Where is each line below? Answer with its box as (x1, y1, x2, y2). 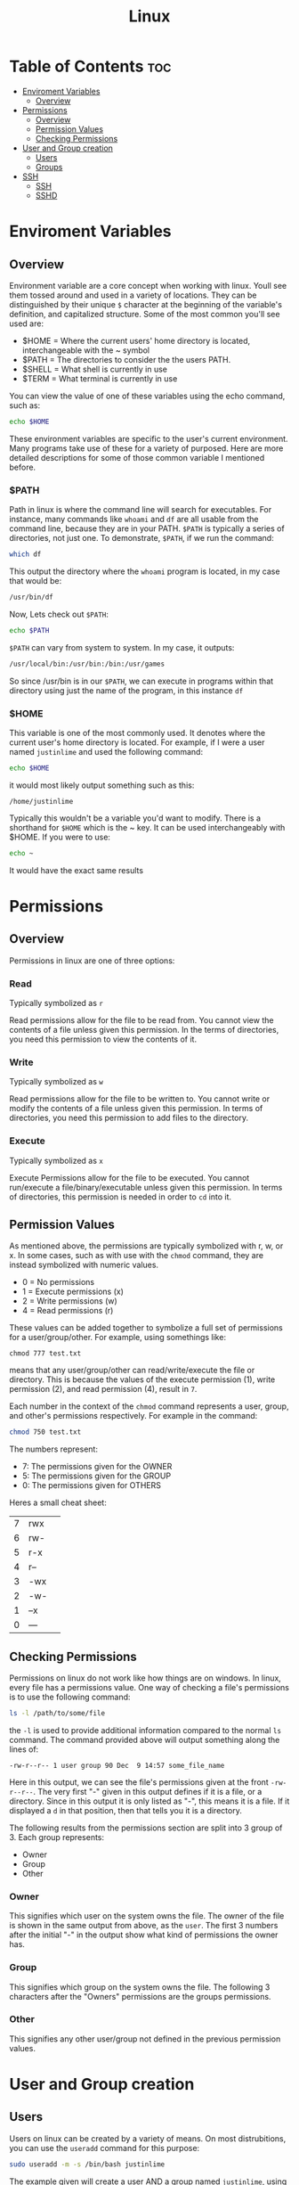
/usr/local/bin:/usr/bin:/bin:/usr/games (9, 659, 166, 668)
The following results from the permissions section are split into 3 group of (9, 1822, 283, 1833)
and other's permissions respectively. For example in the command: (9, 1411, 258, 1421)
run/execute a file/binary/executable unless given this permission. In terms (9, 1182, 283, 1192)
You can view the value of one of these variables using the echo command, (9, 390, 286, 401)
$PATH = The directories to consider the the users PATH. (21, 354, 231, 364)
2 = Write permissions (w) (21, 1296, 117, 1306)
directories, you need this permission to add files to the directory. (9, 1112, 249, 1124)
